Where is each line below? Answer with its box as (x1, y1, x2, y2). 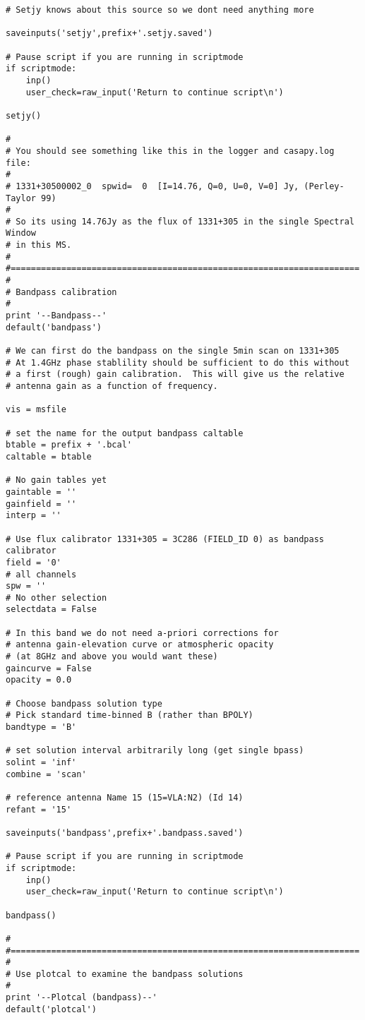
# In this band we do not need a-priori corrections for (6, 628, 279, 638)
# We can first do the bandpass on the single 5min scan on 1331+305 (6, 346, 340, 356)
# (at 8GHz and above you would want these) (6, 652, 218, 662)
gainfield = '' (6, 498, 77, 509)
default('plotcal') (6, 1004, 97, 1014)
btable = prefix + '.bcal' (6, 440, 132, 450)
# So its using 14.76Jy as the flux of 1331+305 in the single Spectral (6, 216, 354, 227)
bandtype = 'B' (6, 722, 77, 733)
